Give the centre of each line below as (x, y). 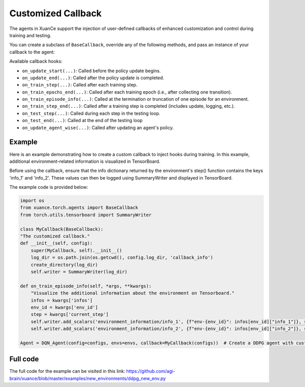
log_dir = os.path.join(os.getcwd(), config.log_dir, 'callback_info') (122, 258)
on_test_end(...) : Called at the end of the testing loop (82, 121)
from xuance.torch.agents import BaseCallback (79, 208)
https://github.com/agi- (151, 371)
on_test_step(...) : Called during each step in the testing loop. (91, 113)
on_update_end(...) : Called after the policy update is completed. (93, 78)
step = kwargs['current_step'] (70, 315)
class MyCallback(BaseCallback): (62, 229)
